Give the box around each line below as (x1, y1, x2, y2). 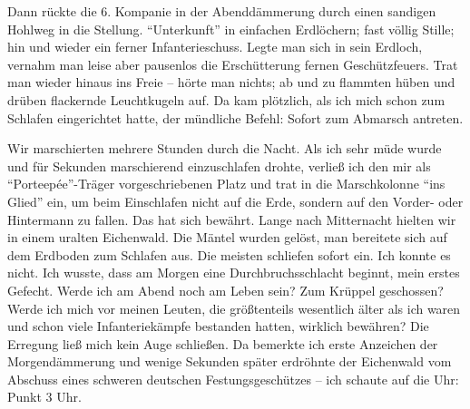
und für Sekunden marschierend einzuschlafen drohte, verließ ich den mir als (7, 156, 431, 175)
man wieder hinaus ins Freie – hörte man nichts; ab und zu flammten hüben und (7, 73, 455, 92)
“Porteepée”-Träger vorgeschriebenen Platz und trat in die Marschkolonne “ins (7, 174, 446, 193)
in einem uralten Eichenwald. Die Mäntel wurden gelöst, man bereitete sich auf (7, 228, 447, 247)
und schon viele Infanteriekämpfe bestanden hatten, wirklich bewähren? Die (7, 316, 429, 336)
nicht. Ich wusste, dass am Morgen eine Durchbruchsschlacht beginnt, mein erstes (7, 263, 460, 282)
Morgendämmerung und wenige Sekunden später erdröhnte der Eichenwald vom (7, 352, 452, 371)
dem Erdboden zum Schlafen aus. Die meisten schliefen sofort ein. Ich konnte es (7, 245, 451, 264)
